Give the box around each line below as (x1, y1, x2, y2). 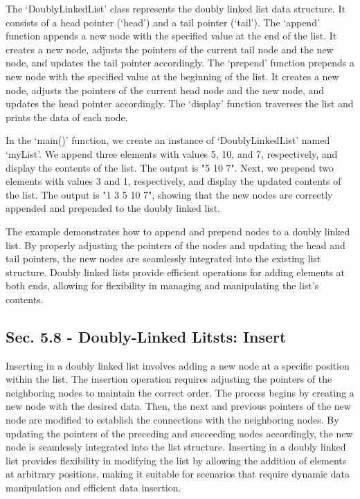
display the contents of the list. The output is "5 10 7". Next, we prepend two (6, 160, 334, 174)
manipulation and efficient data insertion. (6, 480, 181, 495)
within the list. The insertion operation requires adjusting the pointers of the (6, 372, 332, 386)
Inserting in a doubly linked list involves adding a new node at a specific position (6, 358, 350, 372)
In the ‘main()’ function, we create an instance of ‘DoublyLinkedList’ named (6, 133, 330, 147)
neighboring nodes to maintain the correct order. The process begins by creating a (6, 385, 354, 399)
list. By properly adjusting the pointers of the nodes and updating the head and (6, 237, 345, 252)
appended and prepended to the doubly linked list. (6, 201, 221, 215)
